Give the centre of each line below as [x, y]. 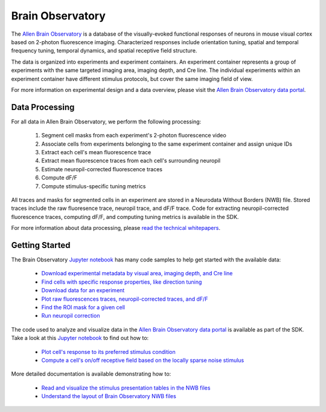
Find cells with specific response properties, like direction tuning [122, 282]
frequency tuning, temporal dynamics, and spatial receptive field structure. [104, 51]
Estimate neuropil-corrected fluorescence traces [102, 169]
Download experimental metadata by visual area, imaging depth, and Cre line [137, 273]
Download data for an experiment [83, 290]
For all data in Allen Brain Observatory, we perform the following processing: [106, 122]
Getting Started [41, 245]
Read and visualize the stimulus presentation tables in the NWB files [126, 388]
